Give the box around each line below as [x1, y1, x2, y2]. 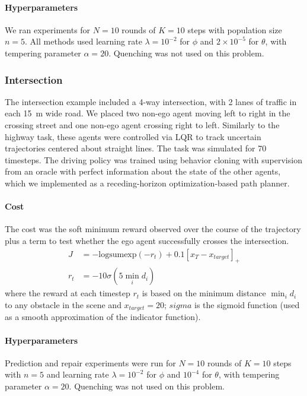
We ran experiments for [5, 23, 91, 36]
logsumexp [98, 250, 137, 259]
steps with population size [187, 23, 282, 36]
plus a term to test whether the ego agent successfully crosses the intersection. [5, 234, 289, 246]
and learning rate [46, 368, 109, 381]
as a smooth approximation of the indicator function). [5, 311, 201, 323]
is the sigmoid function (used [194, 298, 300, 311]
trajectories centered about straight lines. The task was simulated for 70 [5, 142, 267, 154]
